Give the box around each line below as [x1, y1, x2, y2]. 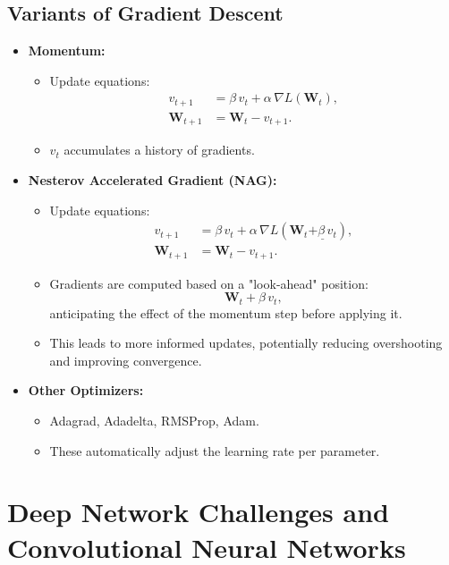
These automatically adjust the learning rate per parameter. [49, 441, 380, 460]
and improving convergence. [49, 350, 202, 369]
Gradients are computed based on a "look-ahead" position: [49, 274, 369, 292]
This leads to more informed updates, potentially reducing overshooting [49, 333, 443, 352]
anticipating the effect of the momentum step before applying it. [49, 303, 402, 322]
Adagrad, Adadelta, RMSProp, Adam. [49, 411, 259, 430]
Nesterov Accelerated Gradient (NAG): [28, 170, 277, 189]
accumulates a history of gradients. [64, 140, 255, 159]
